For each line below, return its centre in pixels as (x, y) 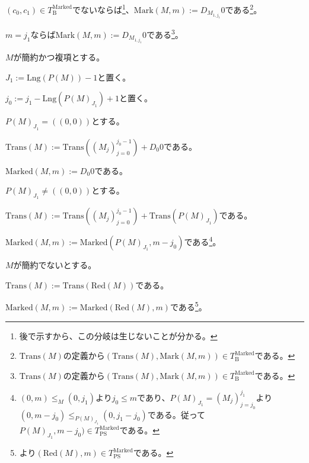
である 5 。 (188, 306)
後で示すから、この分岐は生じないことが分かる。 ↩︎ (118, 335)
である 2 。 (243, 9)
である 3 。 (165, 33)
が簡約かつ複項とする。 (59, 57)
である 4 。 (203, 241)
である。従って (176, 414)
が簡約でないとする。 (55, 265)
